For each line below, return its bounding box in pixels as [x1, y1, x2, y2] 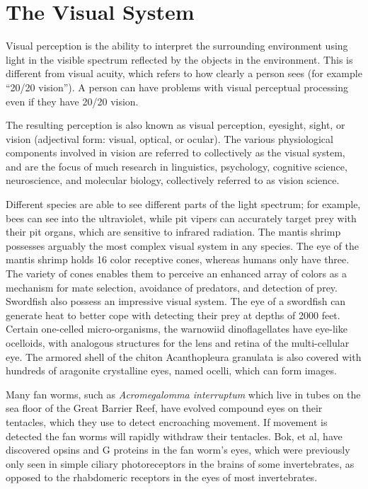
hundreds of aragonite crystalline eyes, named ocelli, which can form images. [6, 363, 337, 378]
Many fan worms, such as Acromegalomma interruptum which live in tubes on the [6, 386, 361, 401]
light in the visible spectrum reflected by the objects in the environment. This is [6, 52, 353, 67]
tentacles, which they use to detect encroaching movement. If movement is [6, 414, 328, 429]
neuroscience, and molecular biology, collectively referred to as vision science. [6, 173, 340, 188]
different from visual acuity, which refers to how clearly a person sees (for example [6, 66, 362, 81]
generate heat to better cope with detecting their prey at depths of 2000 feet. [6, 307, 340, 322]
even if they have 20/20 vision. [6, 93, 139, 108]
